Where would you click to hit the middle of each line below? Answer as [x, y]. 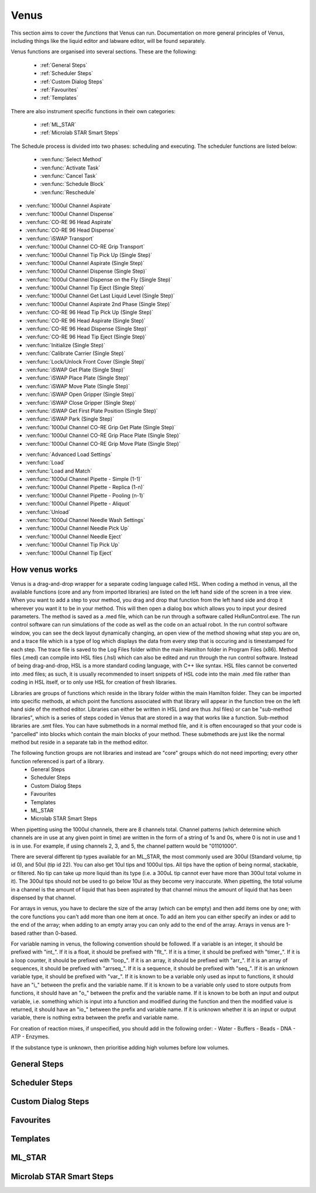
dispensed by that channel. [44, 897]
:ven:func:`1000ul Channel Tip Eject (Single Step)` [85, 288]
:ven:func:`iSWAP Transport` [60, 238]
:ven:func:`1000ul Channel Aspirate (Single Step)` [85, 263]
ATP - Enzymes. [30, 1037]
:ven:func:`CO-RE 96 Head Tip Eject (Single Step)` [86, 337]
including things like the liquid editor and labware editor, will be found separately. [108, 40]
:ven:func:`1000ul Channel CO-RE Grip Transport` [85, 247]
